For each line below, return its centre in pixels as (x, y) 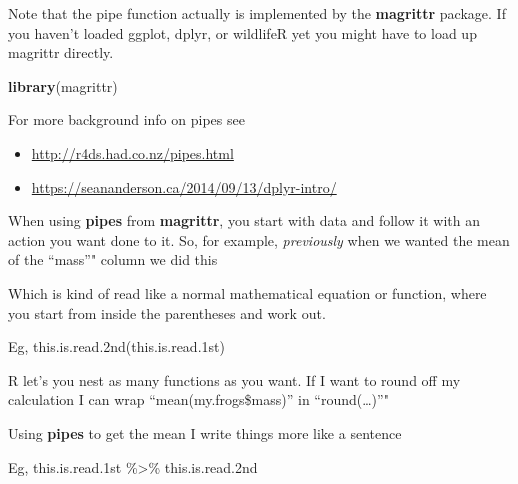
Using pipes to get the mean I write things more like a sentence (205, 432)
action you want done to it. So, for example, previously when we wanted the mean (259, 239)
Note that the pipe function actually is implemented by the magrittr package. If (257, 13)
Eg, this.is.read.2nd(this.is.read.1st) (116, 346)
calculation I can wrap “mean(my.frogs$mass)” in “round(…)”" (198, 399)
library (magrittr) (63, 85)
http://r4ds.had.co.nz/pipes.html (132, 152)
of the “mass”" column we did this (113, 259)
